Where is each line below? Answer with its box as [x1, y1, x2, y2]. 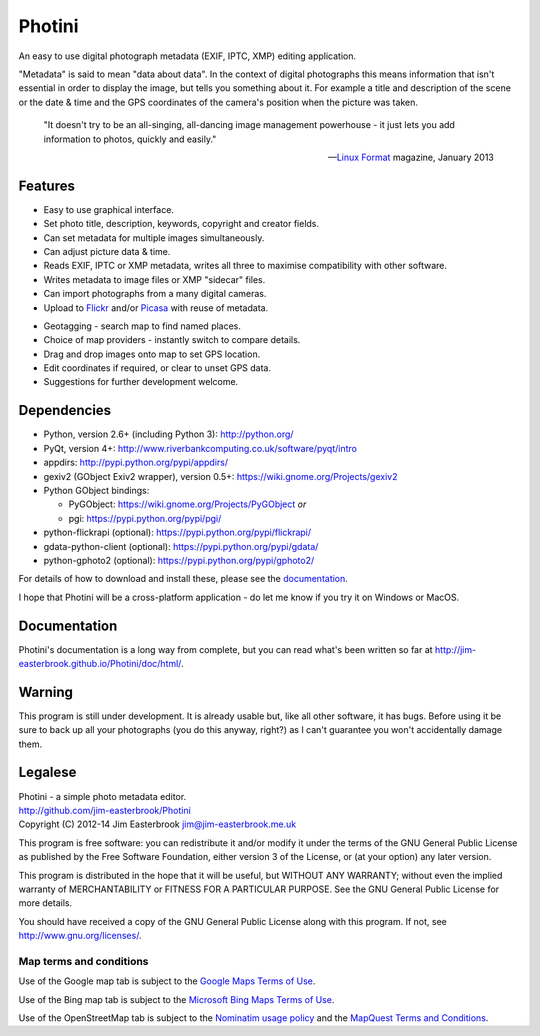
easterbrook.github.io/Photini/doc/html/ [18, 657, 182, 669]
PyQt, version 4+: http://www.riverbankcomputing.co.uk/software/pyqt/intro [43, 442, 357, 454]
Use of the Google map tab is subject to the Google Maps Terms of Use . [18, 975, 316, 987]
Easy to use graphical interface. [43, 203, 175, 215]
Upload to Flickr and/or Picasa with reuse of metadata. [43, 301, 269, 314]
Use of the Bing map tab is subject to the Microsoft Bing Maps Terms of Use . [18, 993, 335, 1005]
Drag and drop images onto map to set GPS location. [43, 348, 261, 360]
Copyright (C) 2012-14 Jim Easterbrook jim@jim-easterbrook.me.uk [18, 818, 297, 830]
